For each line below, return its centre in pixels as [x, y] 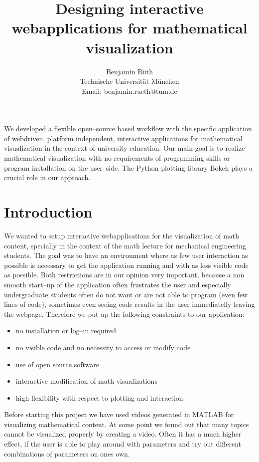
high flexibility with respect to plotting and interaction [99, 397]
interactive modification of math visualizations [86, 381]
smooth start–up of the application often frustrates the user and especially [118, 284]
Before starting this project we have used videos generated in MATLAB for [119, 414]
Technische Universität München [129, 81]
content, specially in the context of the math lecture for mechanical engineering [125, 245]
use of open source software [57, 364]
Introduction [48, 212]
